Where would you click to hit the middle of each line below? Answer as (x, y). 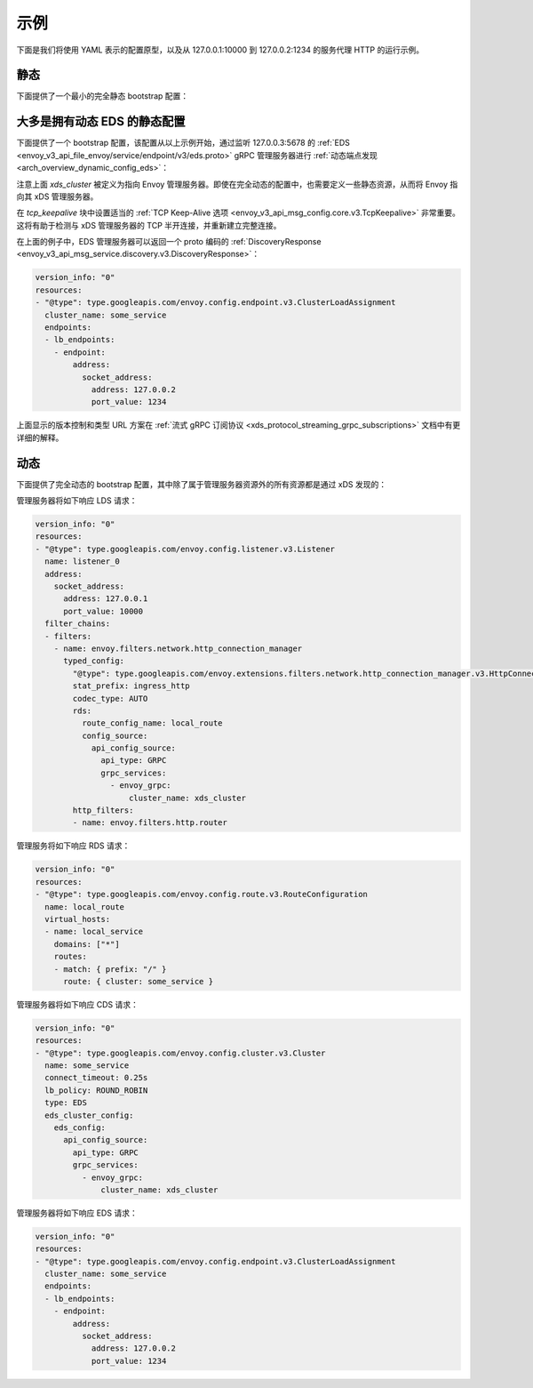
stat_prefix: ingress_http (131, 686)
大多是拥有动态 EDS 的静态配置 (101, 121)
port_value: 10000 (103, 611)
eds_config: (80, 1127)
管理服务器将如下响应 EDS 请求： (77, 1213)
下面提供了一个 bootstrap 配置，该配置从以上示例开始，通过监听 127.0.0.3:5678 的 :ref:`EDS (183, 143)
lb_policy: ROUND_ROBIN (96, 1090)
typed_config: (94, 661)
